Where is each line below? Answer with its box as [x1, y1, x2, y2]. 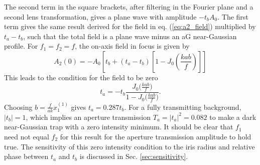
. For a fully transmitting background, [124, 101, 241, 112]
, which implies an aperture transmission [26, 111, 151, 122]
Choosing [4, 101, 33, 112]
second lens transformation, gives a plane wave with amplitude [4, 11, 197, 22]
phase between [4, 151, 49, 161]
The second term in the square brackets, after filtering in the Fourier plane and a [4, 2, 253, 12]
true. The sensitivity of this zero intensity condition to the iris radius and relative [4, 141, 255, 151]
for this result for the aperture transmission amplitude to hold [60, 131, 251, 141]
